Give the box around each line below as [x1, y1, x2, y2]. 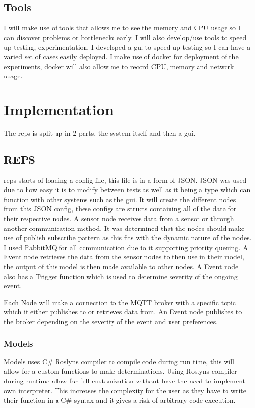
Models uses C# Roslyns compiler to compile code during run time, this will [4, 356, 234, 366]
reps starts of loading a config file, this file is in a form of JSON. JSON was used [4, 175, 247, 185]
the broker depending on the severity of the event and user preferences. [4, 316, 218, 326]
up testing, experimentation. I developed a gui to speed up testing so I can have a [4, 42, 251, 52]
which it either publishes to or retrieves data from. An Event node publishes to [4, 306, 242, 317]
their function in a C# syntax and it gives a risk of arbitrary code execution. [4, 395, 236, 405]
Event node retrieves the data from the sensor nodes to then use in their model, [4, 252, 244, 262]
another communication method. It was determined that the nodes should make [4, 223, 245, 233]
